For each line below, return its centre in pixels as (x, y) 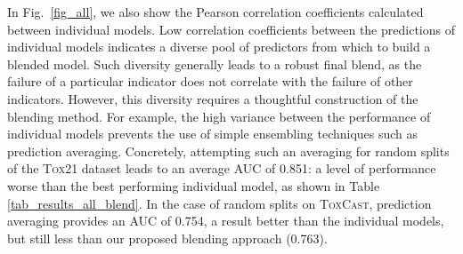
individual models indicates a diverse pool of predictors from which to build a (219, 47)
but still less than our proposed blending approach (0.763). (167, 238)
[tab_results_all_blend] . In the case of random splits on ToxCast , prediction (219, 203)
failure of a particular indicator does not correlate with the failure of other (210, 81)
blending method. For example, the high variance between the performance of (219, 116)
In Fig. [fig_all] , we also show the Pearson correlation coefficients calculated (215, 12)
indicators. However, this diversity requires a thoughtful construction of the (213, 98)
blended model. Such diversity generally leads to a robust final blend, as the (215, 63)
